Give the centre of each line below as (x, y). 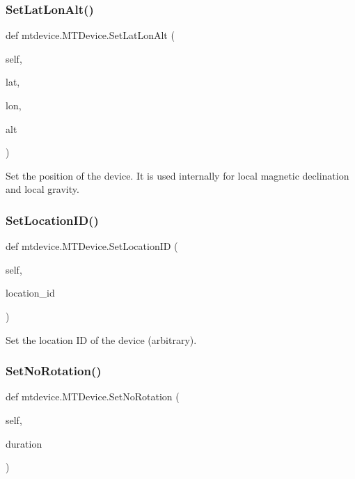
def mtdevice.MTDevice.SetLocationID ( (92, 246)
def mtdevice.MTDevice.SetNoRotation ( (93, 396)
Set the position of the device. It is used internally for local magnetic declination (177, 175)
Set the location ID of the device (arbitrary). (101, 339)
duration (24, 443)
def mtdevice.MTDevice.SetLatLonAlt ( (90, 35)
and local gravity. (42, 189)
